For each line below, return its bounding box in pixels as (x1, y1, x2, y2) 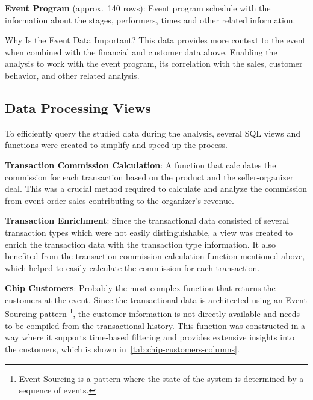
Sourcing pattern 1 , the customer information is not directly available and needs (5, 306, 300, 320)
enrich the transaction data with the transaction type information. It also (5, 238, 276, 250)
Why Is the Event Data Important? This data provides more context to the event (5, 34, 306, 46)
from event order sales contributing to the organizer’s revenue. (5, 194, 234, 206)
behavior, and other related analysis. (5, 69, 140, 81)
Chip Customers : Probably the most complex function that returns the (5, 282, 276, 294)
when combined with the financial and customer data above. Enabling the (5, 45, 277, 58)
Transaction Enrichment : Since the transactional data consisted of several (5, 214, 290, 227)
